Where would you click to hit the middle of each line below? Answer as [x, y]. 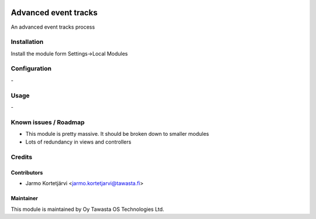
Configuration [31, 69]
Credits [21, 157]
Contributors [27, 173]
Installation [27, 42]
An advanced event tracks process [53, 27]
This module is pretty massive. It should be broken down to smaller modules [117, 134]
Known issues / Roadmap [48, 122]
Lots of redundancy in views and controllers [78, 142]
